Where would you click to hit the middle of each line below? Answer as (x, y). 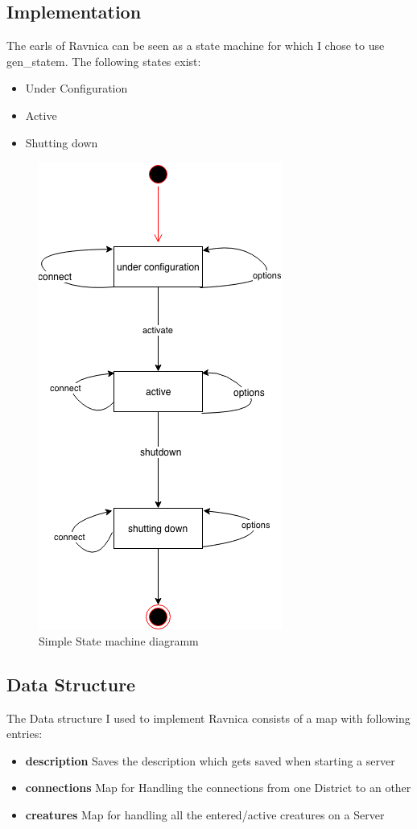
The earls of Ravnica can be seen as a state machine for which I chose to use (196, 45)
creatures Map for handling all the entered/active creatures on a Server (205, 814)
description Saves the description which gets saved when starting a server (210, 760)
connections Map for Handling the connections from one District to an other (218, 788)
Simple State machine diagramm (119, 640)
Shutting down (62, 142)
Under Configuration (76, 88)
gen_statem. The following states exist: (104, 61)
